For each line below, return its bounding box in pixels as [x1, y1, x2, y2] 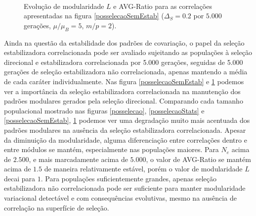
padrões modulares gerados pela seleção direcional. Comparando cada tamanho [4, 96, 243, 106]
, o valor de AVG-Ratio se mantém [146, 154, 251, 164]
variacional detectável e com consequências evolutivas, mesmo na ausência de [4, 193, 237, 203]
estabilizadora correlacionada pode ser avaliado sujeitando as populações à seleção [4, 47, 252, 57]
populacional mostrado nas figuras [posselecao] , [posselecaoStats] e [4, 105, 205, 115]
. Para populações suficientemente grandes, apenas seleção [41, 173, 217, 183]
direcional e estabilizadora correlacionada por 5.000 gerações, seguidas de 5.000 [4, 56, 243, 67]
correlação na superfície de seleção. [4, 202, 109, 213]
